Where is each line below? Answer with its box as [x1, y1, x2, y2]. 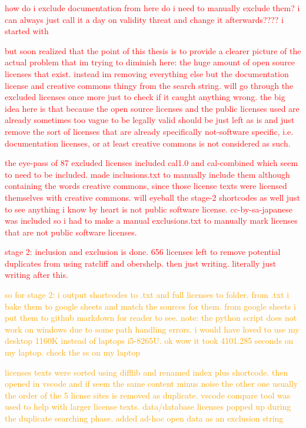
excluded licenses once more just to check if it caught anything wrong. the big [5, 91, 285, 103]
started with [5, 25, 49, 37]
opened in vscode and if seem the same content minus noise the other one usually [5, 377, 298, 390]
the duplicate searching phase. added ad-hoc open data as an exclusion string [5, 412, 284, 424]
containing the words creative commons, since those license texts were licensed [5, 180, 287, 192]
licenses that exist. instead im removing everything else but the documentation [5, 67, 289, 79]
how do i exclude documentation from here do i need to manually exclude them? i [5, 2, 300, 14]
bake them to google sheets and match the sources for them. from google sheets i [5, 300, 296, 312]
